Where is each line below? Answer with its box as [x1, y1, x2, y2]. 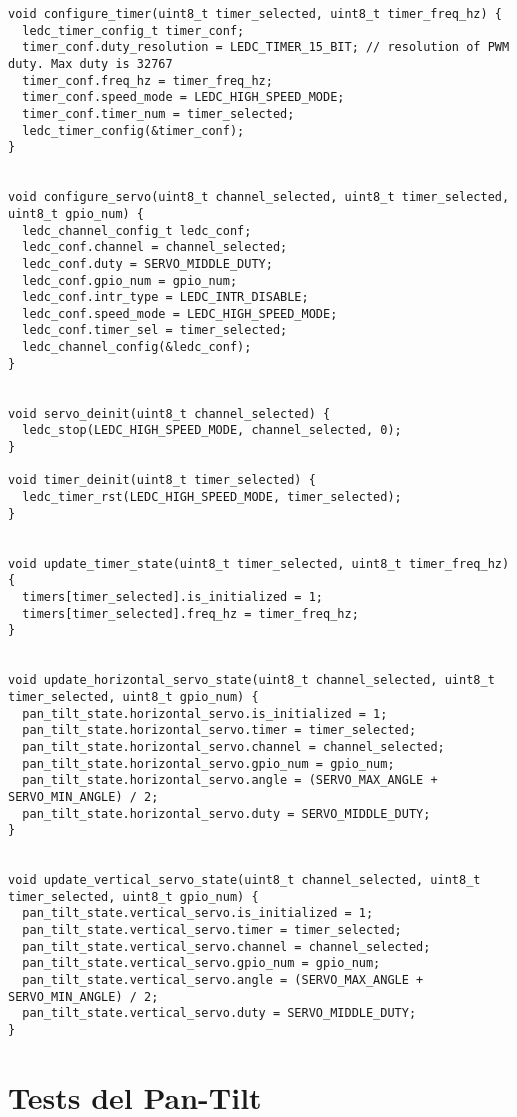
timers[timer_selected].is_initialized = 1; [22, 589, 323, 604]
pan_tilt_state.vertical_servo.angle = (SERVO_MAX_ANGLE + [22, 973, 424, 988]
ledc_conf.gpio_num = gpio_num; [22, 273, 238, 288]
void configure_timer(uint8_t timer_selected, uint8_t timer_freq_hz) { [8, 7, 502, 21]
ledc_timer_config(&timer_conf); [22, 123, 245, 138]
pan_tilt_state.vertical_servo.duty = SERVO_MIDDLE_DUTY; [22, 1006, 417, 1021]
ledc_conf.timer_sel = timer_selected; [22, 323, 288, 338]
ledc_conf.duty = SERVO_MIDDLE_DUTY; [22, 256, 273, 271]
